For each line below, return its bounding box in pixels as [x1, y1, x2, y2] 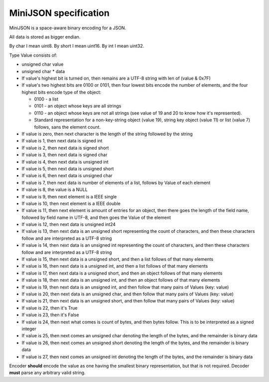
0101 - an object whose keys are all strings [34, 103, 122, 109]
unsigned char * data [21, 68, 65, 74]
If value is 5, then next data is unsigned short [21, 166, 114, 172]
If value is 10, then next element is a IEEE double [21, 200, 121, 206]
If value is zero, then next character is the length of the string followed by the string [21, 131, 193, 137]
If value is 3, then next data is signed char [21, 152, 108, 158]
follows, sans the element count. [34, 124, 101, 130]
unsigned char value [21, 61, 64, 67]
